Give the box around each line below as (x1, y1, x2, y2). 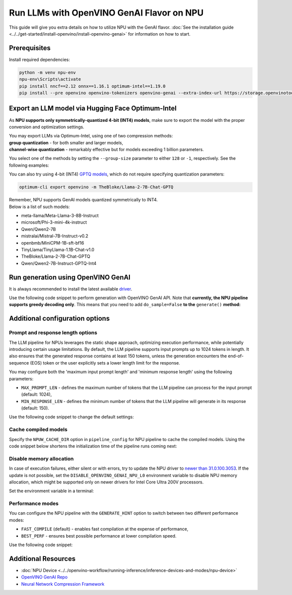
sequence (9, 360, 29, 365)
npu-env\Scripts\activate (19, 77, 81, 82)
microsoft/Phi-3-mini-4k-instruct (21, 219, 87, 225)
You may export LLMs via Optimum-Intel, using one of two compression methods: (9, 133, 173, 139)
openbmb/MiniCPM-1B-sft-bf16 (21, 240, 85, 246)
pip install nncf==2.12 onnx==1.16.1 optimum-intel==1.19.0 (19, 83, 166, 89)
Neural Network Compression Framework (21, 581, 105, 587)
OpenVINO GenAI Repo (21, 574, 68, 580)
